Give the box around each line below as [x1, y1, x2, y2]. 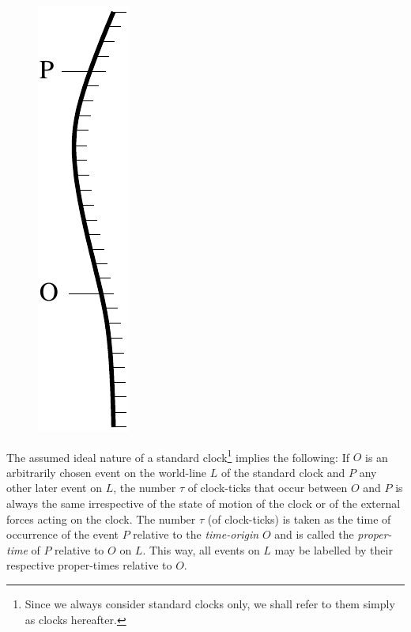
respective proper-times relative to [6, 557, 172, 573]
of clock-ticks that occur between [187, 479, 348, 496]
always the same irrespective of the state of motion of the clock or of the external [6, 495, 401, 512]
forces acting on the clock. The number [6, 510, 196, 527]
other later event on [6, 479, 103, 496]
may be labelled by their [274, 541, 393, 558]
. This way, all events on [142, 541, 260, 558]
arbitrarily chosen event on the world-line [6, 464, 207, 480]
